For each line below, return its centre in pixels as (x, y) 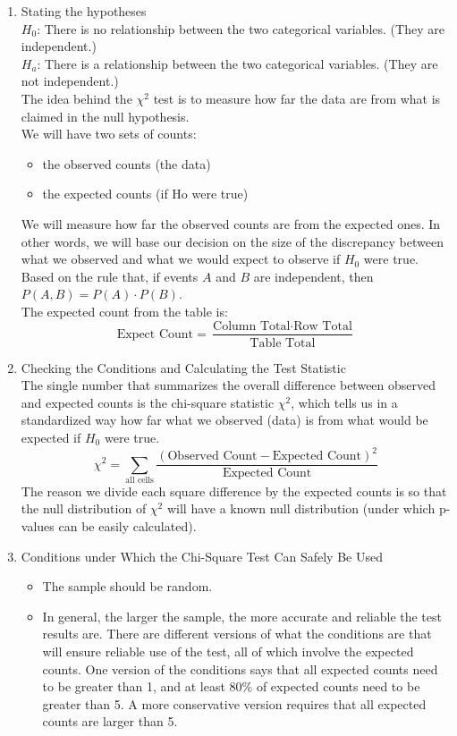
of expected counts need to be (338, 686)
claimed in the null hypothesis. (105, 116)
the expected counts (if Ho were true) (145, 194)
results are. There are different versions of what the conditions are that (237, 634)
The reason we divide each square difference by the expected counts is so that (234, 491)
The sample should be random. (127, 586)
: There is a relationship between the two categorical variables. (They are (237, 63)
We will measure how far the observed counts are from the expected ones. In (231, 223)
